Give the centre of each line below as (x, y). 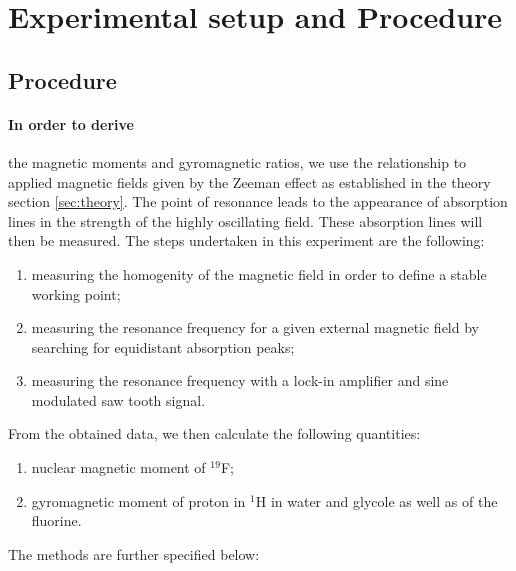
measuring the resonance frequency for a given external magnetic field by (255, 327)
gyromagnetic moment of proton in (138, 500)
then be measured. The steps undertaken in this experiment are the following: (246, 240)
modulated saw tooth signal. (118, 399)
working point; (76, 293)
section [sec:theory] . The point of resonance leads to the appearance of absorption (258, 201)
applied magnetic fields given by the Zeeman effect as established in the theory (249, 181)
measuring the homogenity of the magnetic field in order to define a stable (259, 273)
